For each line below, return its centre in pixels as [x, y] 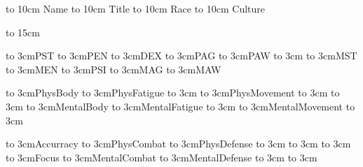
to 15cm [23, 32]
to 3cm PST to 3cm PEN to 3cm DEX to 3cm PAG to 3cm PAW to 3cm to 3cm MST [181, 56]
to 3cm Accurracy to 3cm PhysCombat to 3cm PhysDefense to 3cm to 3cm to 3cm [178, 144]
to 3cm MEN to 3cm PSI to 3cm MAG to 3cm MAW [114, 69]
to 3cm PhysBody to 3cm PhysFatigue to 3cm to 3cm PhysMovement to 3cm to [173, 93]
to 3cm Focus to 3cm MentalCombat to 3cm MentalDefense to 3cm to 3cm [162, 157]
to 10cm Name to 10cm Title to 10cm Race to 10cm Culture [136, 8]
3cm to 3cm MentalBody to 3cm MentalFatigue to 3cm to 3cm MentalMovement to [180, 106]
